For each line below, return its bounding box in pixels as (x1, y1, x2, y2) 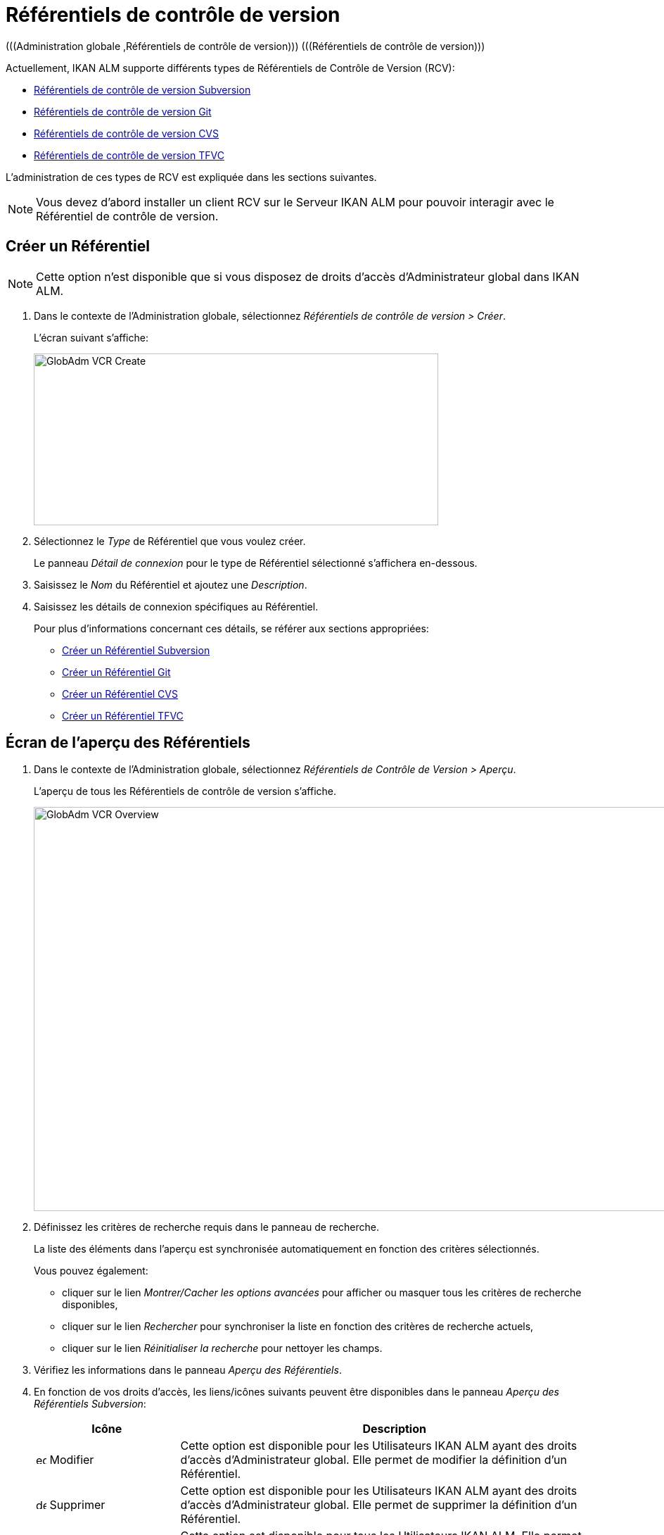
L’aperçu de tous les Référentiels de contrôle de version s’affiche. (34, 785, 337, 798)
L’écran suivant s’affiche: (34, 331, 148, 344)
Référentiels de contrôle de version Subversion (34, 83, 251, 96)
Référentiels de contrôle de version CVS (34, 127, 219, 139)
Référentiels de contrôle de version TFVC (34, 149, 224, 161)
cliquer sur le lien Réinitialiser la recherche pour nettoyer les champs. (62, 1342, 383, 1355)
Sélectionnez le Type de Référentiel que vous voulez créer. (34, 534, 306, 547)
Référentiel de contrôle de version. (36, 208, 219, 223)
